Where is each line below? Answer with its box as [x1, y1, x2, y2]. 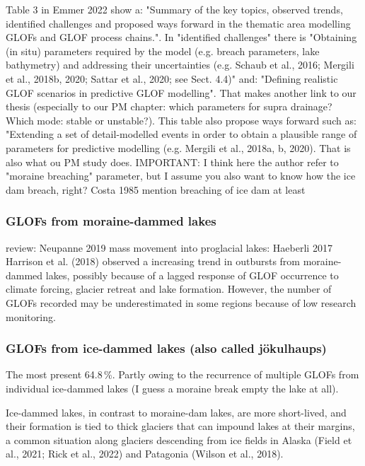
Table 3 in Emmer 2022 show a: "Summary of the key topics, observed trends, [6, 2, 343, 16]
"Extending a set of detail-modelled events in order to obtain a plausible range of [6, 127, 357, 141]
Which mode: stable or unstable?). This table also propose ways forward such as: [6, 112, 357, 127]
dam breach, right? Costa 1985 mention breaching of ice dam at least [6, 182, 306, 197]
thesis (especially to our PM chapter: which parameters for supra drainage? [6, 99, 332, 114]
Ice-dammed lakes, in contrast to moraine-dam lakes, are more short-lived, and [6, 404, 347, 419]
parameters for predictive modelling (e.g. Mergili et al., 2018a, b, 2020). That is [6, 140, 351, 155]
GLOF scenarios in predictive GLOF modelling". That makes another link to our [6, 85, 357, 100]
